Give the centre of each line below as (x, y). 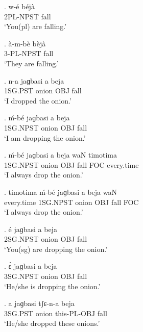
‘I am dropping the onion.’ (45, 137)
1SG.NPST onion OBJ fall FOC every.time (71, 164)
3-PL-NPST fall (29, 53)
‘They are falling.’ (32, 63)
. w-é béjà (19, 6)
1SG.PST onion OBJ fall (43, 91)
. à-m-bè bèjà (25, 43)
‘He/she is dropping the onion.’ (52, 286)
